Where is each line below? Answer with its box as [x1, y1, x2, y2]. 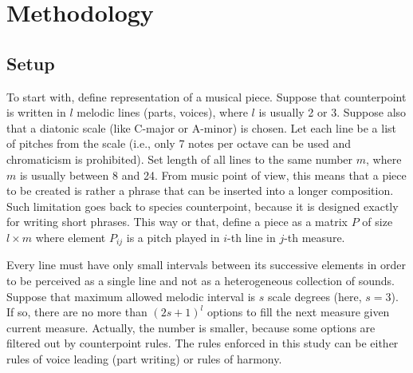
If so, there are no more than [6, 304, 147, 320]
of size [362, 213, 393, 230]
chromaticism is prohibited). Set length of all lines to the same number [6, 150, 353, 167]
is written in [6, 104, 66, 121]
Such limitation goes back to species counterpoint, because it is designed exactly [6, 197, 399, 214]
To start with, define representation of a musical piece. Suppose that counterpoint [6, 88, 407, 105]
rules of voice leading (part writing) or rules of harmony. [6, 350, 282, 367]
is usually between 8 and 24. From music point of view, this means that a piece [19, 166, 407, 183]
